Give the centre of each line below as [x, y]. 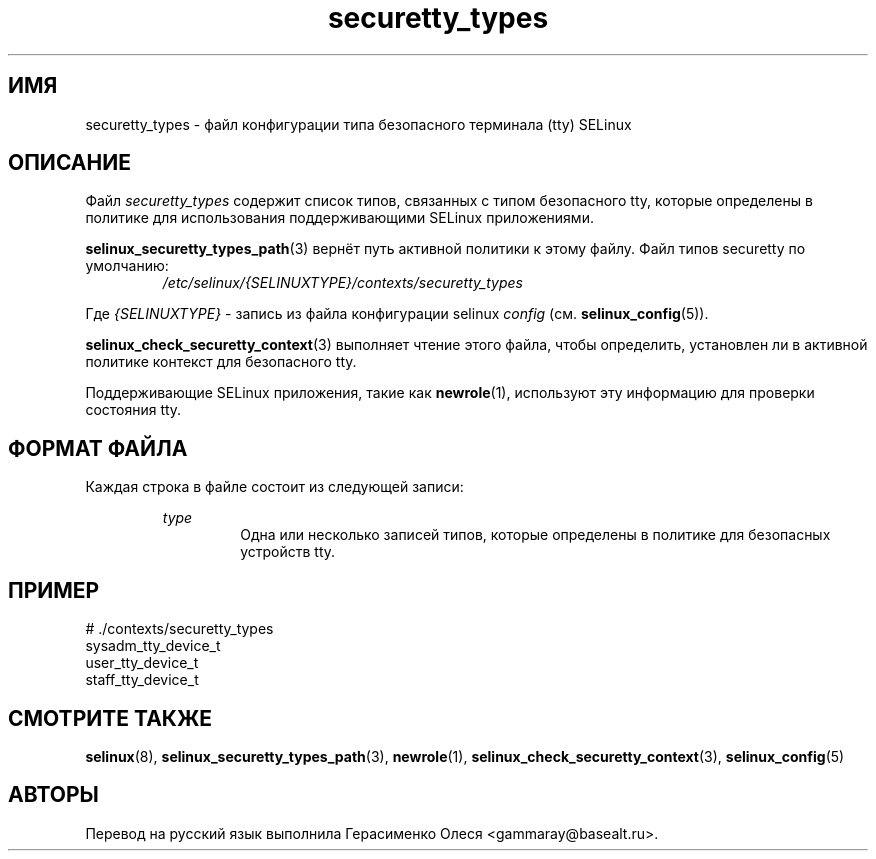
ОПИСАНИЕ [69, 163]
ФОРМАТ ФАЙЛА [98, 448]
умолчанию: [127, 266]
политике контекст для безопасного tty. [221, 362]
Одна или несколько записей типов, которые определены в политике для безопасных [535, 535]
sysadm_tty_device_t [153, 646]
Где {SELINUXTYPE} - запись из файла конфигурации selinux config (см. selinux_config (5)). [397, 314]
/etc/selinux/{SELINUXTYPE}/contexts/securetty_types [342, 283]
